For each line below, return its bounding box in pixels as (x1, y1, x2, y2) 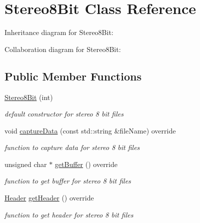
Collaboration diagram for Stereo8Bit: (4, 43, 121, 54)
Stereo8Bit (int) (4, 91, 53, 102)
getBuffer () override (54, 158, 118, 169)
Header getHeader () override (4, 192, 94, 203)
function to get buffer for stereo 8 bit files (4, 175, 131, 186)
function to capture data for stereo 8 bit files (4, 142, 140, 152)
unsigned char (4, 158, 47, 169)
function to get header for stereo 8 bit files (4, 209, 133, 219)
